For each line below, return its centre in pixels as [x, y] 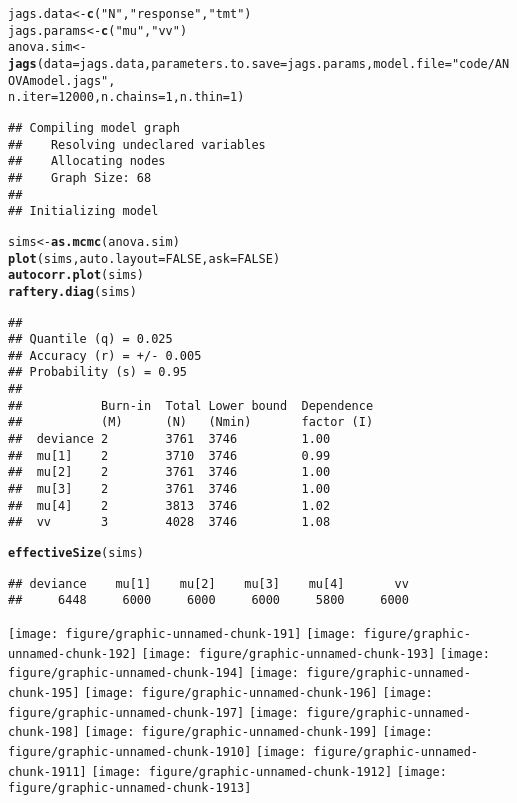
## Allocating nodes [87, 161]
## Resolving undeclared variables [137, 144]
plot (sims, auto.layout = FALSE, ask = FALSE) [144, 258]
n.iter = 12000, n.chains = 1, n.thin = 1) [126, 97]
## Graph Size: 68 [80, 177]
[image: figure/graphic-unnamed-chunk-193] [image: [315, 653]
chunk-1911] [47, 771]
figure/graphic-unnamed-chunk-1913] [130, 788]
